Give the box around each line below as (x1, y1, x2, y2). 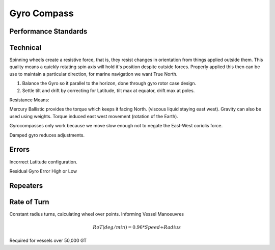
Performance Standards (9, 27, 88, 36)
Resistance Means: (9, 97, 49, 103)
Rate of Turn (9, 198, 49, 206)
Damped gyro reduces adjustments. (9, 132, 85, 138)
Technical (9, 43, 42, 52)
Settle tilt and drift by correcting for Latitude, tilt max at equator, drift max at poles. (22, 87, 195, 94)
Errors (9, 145, 30, 154)
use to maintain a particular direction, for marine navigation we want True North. (9, 71, 178, 77)
